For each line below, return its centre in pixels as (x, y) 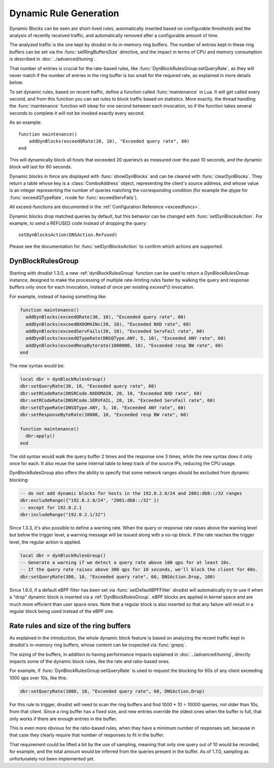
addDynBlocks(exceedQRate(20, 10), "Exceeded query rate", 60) (109, 141)
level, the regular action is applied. (45, 542)
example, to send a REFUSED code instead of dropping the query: (78, 223)
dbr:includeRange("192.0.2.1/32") (63, 514)
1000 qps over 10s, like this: (38, 678)
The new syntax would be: (37, 366)
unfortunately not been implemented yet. (52, 758)
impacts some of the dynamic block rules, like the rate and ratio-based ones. (90, 661)
